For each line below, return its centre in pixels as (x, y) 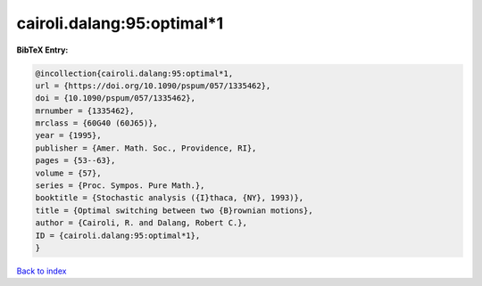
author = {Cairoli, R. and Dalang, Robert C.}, (141, 223)
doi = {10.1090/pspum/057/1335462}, (116, 98)
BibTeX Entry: (42, 50)
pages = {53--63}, (75, 161)
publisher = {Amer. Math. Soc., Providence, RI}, (146, 148)
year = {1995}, (68, 135)
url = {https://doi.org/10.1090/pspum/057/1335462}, (153, 86)
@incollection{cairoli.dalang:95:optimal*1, (134, 73)
